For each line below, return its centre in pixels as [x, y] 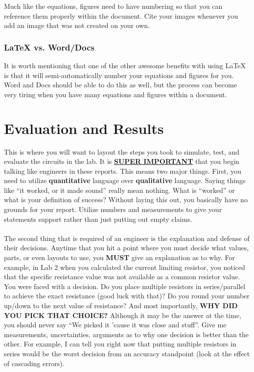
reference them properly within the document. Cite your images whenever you [121, 15]
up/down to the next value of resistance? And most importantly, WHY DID [121, 305]
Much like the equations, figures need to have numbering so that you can [113, 6]
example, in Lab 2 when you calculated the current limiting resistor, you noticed [125, 267]
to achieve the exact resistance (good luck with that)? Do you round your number [127, 296]
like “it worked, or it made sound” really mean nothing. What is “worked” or [119, 190]
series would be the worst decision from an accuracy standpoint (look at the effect [127, 353]
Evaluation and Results [84, 128]
